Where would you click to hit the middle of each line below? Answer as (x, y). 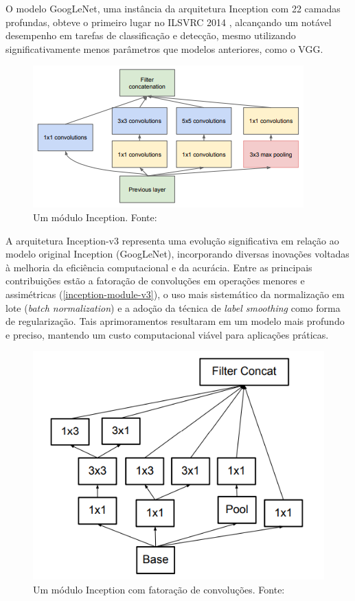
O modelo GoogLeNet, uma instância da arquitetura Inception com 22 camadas (173, 8)
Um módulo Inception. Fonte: (95, 217)
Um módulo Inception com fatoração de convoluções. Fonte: (159, 589)
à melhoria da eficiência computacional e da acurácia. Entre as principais (159, 267)
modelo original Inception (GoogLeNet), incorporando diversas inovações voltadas (177, 254)
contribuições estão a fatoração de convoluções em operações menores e (155, 281)
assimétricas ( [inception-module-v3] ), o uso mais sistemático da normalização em (175, 294)
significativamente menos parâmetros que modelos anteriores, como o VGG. (164, 48)
